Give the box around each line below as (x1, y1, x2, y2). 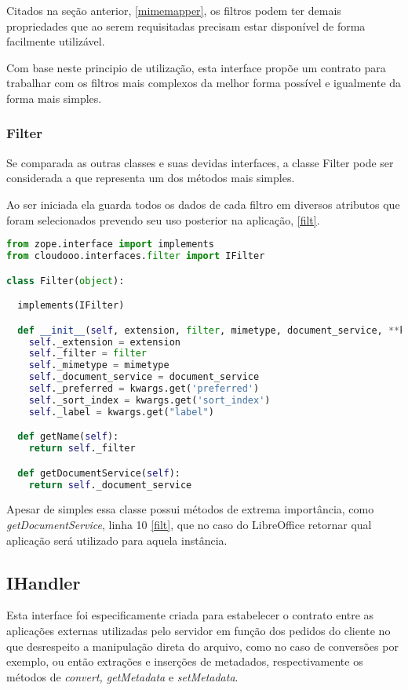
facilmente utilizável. (6, 33, 105, 49)
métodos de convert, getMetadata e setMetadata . (6, 668, 239, 685)
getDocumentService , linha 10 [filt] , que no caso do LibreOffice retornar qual (6, 517, 372, 533)
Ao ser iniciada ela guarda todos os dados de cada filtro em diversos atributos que (6, 195, 400, 212)
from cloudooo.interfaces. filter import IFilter (6, 250, 265, 262)
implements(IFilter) (17, 300, 125, 312)
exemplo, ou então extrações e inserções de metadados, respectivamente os (6, 653, 363, 670)
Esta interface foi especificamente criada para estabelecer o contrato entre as (6, 607, 374, 623)
